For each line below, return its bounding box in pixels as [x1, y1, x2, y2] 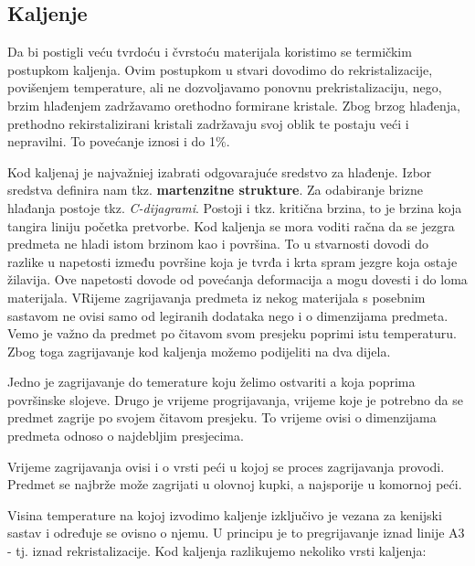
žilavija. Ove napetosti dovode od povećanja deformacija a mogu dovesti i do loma [7, 270, 468, 289]
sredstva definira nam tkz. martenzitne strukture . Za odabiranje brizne [7, 180, 423, 199]
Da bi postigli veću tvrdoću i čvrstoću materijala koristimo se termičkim [7, 42, 412, 61]
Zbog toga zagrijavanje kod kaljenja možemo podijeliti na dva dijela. [7, 341, 391, 360]
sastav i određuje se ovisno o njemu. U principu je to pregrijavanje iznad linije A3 [7, 523, 465, 542]
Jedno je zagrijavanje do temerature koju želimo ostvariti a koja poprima [7, 372, 416, 391]
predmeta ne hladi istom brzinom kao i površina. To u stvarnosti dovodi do [7, 234, 428, 253]
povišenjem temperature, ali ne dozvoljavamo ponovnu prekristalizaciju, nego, [7, 78, 442, 97]
